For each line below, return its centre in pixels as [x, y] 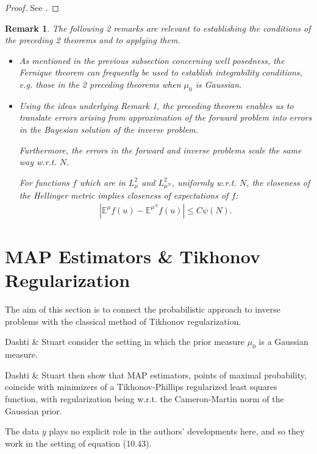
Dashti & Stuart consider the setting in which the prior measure [125, 342]
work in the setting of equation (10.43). [78, 443]
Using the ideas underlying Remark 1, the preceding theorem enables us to [156, 105]
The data [22, 431]
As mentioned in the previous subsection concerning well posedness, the [152, 60]
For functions [44, 182]
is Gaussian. [219, 84]
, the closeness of [278, 182]
